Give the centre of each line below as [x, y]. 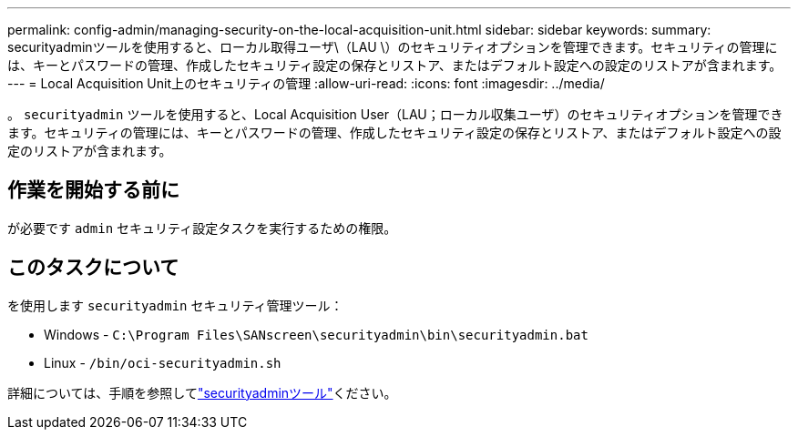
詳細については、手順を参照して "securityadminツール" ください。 [202, 392]
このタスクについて [93, 268]
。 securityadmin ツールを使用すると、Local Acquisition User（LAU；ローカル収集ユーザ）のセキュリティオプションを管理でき [395, 114]
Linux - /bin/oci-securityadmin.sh [163, 362]
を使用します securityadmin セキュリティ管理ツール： [175, 305]
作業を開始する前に [93, 190]
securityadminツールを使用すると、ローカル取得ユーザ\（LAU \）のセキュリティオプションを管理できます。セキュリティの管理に [393, 47]
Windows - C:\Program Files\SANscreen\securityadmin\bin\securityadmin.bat [316, 334]
